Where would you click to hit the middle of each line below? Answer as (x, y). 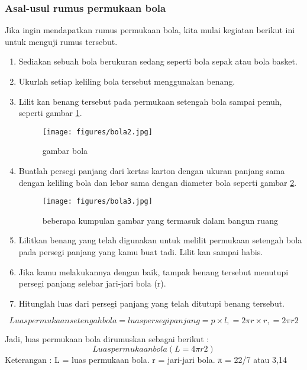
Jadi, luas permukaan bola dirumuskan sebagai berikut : (107, 339)
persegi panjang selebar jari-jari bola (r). (92, 283)
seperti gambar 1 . (50, 113)
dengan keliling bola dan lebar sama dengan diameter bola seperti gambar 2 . (158, 182)
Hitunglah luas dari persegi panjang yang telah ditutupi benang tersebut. (152, 303)
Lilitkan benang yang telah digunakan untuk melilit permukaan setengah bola (160, 240)
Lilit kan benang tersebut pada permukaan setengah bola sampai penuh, (150, 101)
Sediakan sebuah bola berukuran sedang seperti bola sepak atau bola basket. (158, 61)
